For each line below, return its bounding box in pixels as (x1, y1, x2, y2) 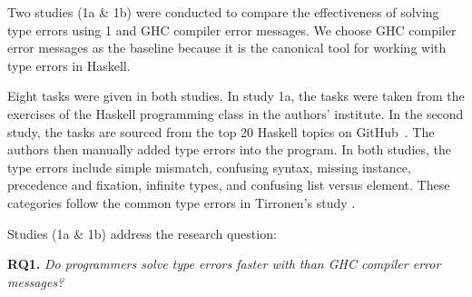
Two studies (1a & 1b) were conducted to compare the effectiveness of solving (7, 3, 439, 21)
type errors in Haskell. (7, 55, 131, 74)
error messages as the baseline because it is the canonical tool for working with (7, 38, 447, 57)
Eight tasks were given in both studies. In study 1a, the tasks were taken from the (7, 86, 465, 105)
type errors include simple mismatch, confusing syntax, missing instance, (7, 157, 411, 176)
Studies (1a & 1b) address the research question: (7, 223, 277, 243)
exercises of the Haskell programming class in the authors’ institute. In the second (7, 104, 464, 123)
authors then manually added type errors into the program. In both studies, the (7, 140, 452, 159)
